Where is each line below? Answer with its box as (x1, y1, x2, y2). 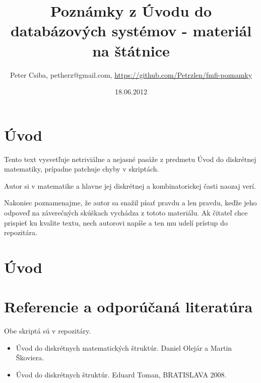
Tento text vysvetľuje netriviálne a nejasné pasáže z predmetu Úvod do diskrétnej (4, 153, 256, 164)
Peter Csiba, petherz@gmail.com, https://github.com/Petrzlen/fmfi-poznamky (10, 69, 252, 80)
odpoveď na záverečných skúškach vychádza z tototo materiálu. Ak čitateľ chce (4, 207, 248, 217)
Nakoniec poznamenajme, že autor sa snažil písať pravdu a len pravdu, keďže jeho (4, 197, 257, 208)
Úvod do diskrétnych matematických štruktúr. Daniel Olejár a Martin (16, 342, 232, 353)
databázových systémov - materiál (10, 20, 252, 41)
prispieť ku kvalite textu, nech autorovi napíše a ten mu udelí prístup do (4, 217, 228, 228)
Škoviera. (16, 352, 44, 363)
